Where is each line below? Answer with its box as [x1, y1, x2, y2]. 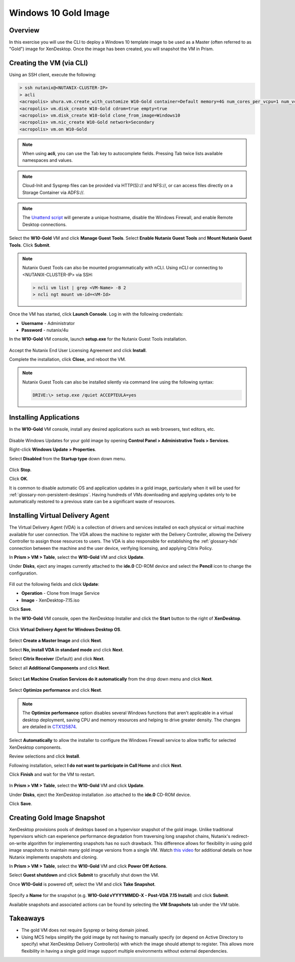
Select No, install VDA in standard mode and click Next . [9, 646, 124, 652]
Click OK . [9, 476, 29, 482]
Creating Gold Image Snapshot [9, 813, 105, 822]
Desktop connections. [22, 222, 67, 227]
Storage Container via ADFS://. [22, 190, 85, 195]
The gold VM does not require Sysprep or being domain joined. [21, 927, 149, 933]
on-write [9, 840, 27, 846]
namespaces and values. [22, 158, 73, 163]
